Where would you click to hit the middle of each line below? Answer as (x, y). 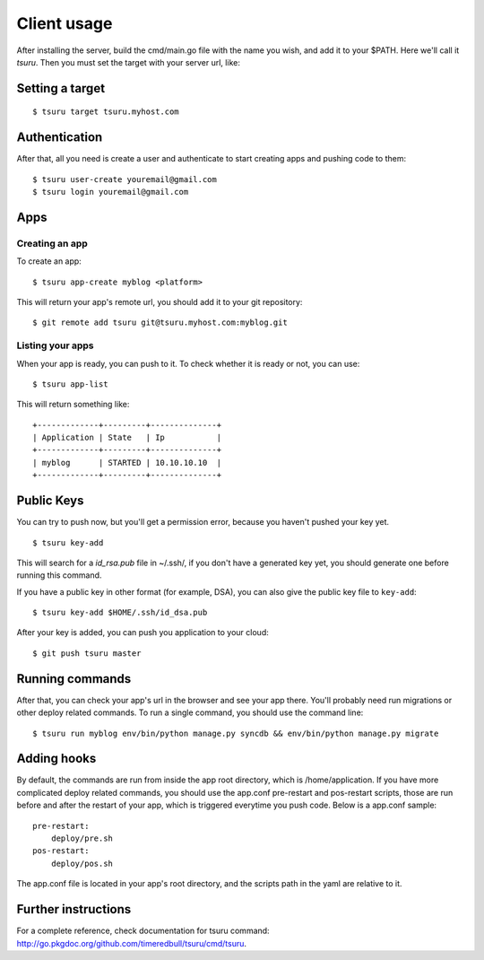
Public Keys (50, 501)
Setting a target (61, 88)
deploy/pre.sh (82, 838)
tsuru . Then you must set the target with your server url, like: (129, 62)
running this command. (59, 575)
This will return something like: (73, 405)
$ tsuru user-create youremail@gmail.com (125, 179)
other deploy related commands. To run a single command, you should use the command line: (190, 712)
